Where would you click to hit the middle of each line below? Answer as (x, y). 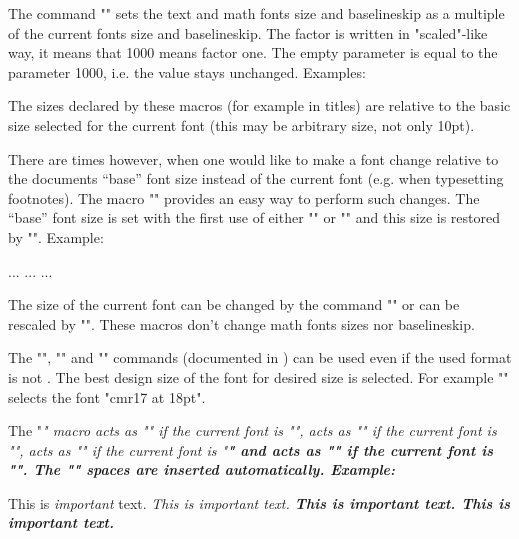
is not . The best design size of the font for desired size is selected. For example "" (258, 376)
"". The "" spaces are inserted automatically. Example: (202, 469)
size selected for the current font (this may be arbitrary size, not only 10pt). (241, 124)
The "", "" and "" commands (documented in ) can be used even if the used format (260, 357)
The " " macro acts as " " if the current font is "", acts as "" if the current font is (252, 430)
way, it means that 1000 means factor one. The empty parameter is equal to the (253, 52)
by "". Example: (56, 236)
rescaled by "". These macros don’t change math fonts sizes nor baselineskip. (241, 323)
